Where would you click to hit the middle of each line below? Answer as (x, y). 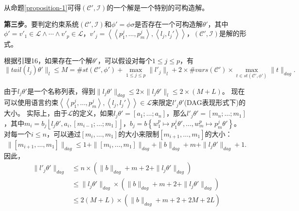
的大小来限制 (139, 133)
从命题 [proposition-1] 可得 (43, 7)
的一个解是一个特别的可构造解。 (158, 7)
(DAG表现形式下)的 (215, 102)
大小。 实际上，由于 (36, 113)
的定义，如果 (93, 113)
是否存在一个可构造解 (168, 24)
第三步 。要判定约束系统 (41, 24)
